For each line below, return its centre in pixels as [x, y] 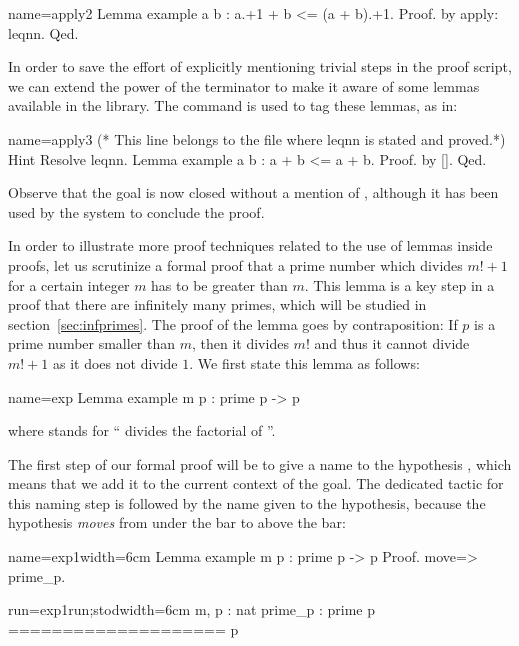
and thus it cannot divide [392, 343]
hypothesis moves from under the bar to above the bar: [177, 522]
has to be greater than [219, 284]
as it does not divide [115, 362]
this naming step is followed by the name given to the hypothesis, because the [247, 502]
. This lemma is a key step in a [399, 284]
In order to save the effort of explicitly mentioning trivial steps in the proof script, [260, 66]
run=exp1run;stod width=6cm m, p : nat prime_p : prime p [192, 609]
